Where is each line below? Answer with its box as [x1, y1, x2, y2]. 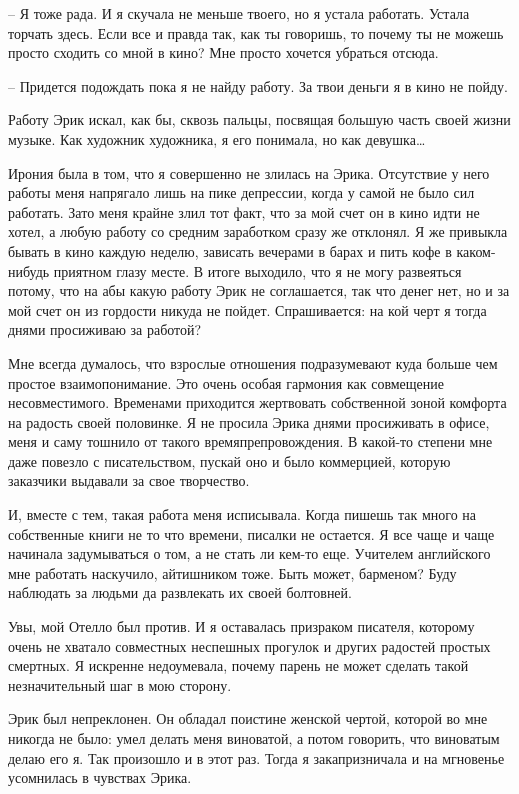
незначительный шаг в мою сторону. [8, 674, 232, 695]
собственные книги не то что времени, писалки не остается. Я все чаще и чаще [8, 523, 495, 544]
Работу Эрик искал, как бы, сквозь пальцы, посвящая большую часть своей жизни [8, 109, 511, 130]
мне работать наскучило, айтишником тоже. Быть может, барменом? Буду [8, 562, 457, 583]
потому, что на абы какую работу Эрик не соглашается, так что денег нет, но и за [8, 280, 510, 301]
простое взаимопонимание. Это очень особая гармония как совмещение [8, 372, 445, 393]
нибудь [8, 260, 50, 281]
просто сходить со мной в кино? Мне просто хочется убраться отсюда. [8, 42, 439, 63]
